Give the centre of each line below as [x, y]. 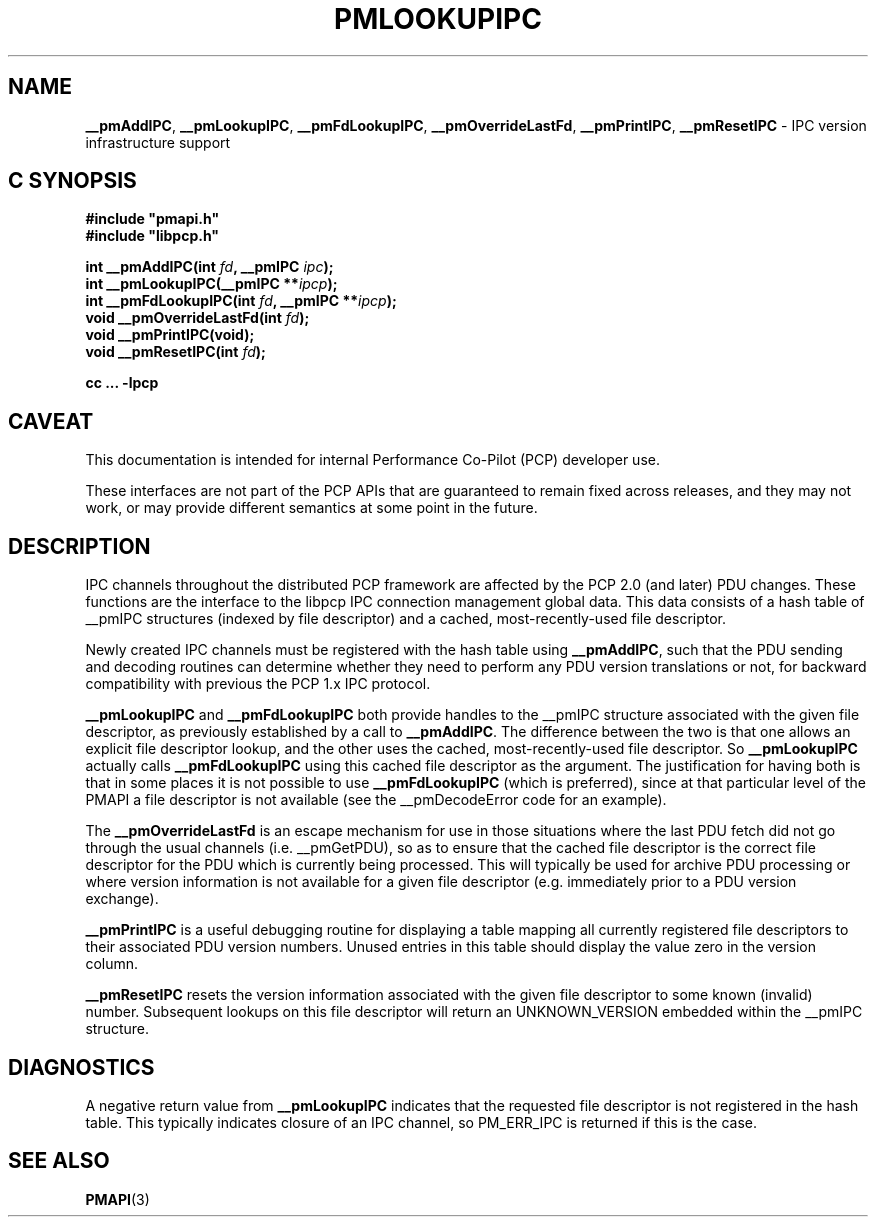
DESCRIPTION [79, 546]
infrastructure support [158, 142]
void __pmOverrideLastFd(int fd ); [197, 318]
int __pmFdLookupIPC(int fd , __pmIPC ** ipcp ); [241, 301]
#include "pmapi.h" [152, 219]
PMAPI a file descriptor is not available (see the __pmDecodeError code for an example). [376, 800]
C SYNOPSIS [72, 181]
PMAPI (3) [117, 1199]
